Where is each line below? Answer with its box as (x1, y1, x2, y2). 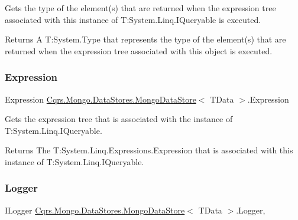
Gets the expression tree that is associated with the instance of (5, 113, 233, 125)
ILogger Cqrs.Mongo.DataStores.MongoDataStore (5, 203, 185, 216)
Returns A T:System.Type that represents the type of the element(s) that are (5, 33, 286, 45)
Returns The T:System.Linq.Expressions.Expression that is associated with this (5, 144, 293, 156)
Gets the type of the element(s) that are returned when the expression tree (5, 2, 276, 14)
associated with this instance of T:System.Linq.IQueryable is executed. (5, 13, 261, 25)
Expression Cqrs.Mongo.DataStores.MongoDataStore (5, 93, 196, 105)
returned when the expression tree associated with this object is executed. (5, 44, 273, 57)
